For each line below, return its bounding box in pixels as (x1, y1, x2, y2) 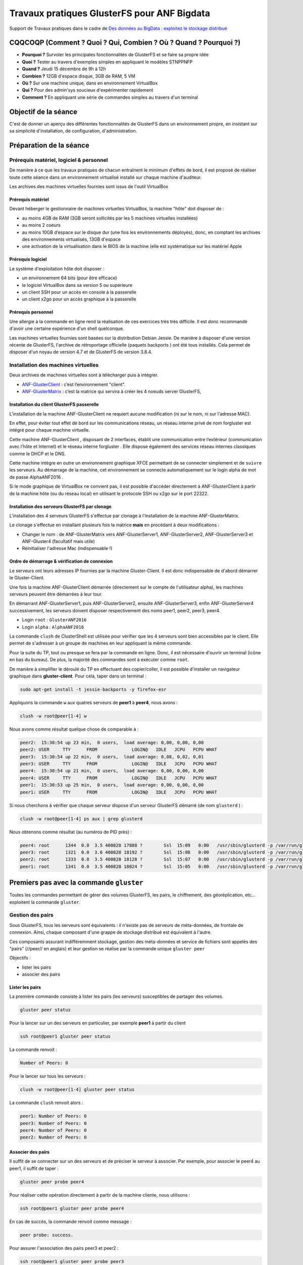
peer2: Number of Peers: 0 (20, 1134, 87, 1141)
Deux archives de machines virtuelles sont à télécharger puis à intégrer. (9, 372, 159, 378)
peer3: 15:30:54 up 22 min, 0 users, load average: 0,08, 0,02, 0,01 (20, 754, 204, 760)
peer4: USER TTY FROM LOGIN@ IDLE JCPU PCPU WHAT (20, 775, 217, 781)
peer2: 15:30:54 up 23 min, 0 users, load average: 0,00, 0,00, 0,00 (20, 739, 204, 745)
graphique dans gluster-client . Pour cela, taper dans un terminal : (9, 673, 146, 679)
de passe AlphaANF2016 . (9, 474, 64, 480)
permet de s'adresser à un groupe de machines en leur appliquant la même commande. (9, 640, 192, 646)
